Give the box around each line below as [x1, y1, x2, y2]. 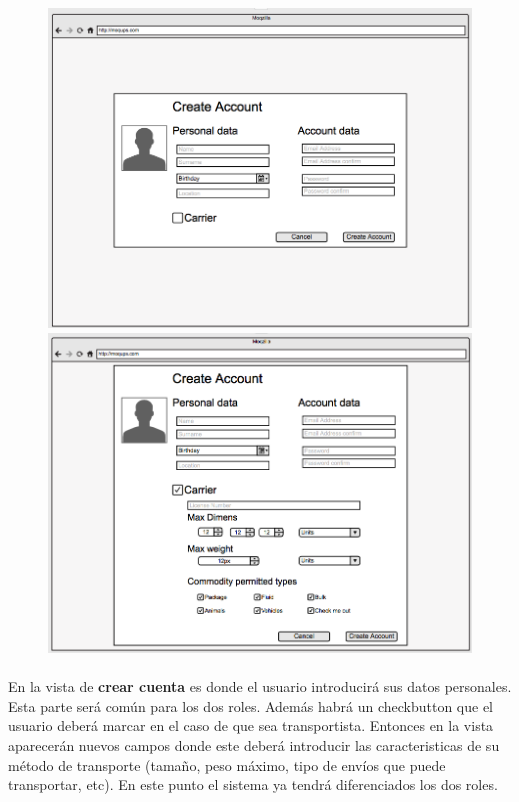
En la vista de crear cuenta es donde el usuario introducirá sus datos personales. [8, 676, 512, 697]
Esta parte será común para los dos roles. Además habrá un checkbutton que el [8, 695, 493, 716]
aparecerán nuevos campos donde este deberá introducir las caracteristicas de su [8, 735, 500, 756]
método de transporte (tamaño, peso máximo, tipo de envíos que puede [8, 754, 446, 775]
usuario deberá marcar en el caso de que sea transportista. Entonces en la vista [8, 715, 494, 736]
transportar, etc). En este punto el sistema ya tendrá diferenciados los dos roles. [8, 774, 498, 795]
